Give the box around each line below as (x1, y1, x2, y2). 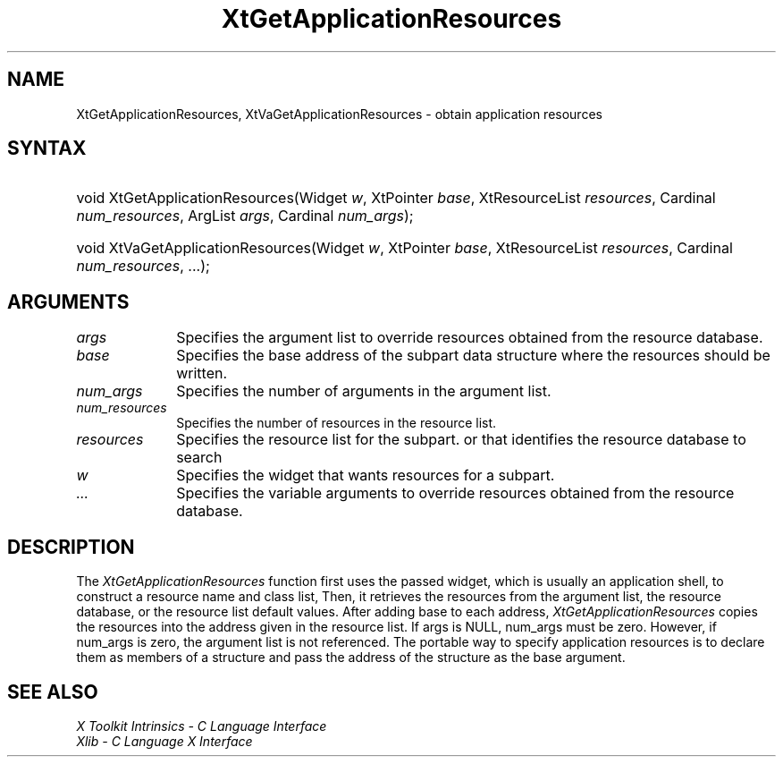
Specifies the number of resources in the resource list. (176, 415, 497, 431)
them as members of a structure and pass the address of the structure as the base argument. (76, 649, 626, 666)
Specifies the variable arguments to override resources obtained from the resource (176, 484, 735, 503)
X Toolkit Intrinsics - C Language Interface (76, 717, 327, 734)
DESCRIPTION (7, 535, 135, 558)
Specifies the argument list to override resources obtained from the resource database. (176, 328, 763, 347)
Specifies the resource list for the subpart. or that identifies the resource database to (176, 430, 746, 449)
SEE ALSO (7, 680, 98, 703)
